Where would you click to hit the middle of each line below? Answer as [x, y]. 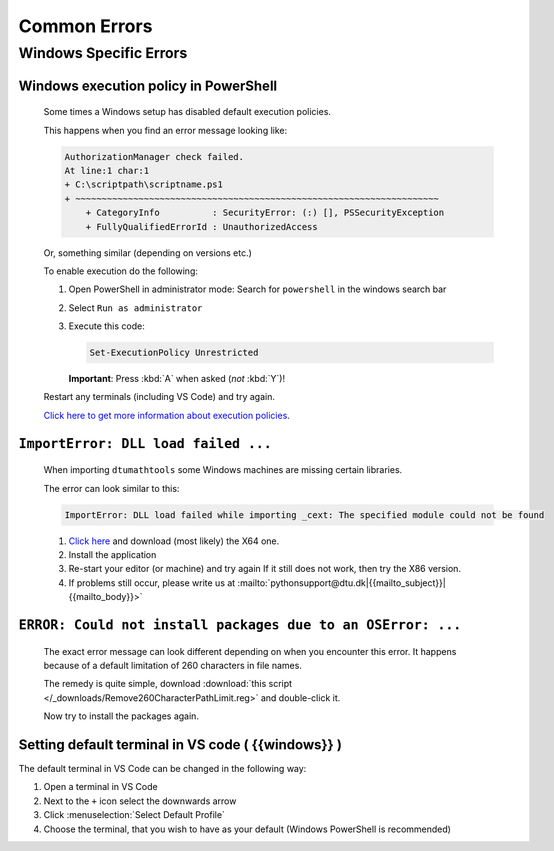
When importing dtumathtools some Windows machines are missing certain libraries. [223, 470]
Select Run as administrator [135, 307]
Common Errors [85, 26]
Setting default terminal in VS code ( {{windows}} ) [180, 744]
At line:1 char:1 [107, 170]
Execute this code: [106, 326]
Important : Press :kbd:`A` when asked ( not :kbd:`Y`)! [176, 379]
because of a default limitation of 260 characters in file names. [172, 665]
